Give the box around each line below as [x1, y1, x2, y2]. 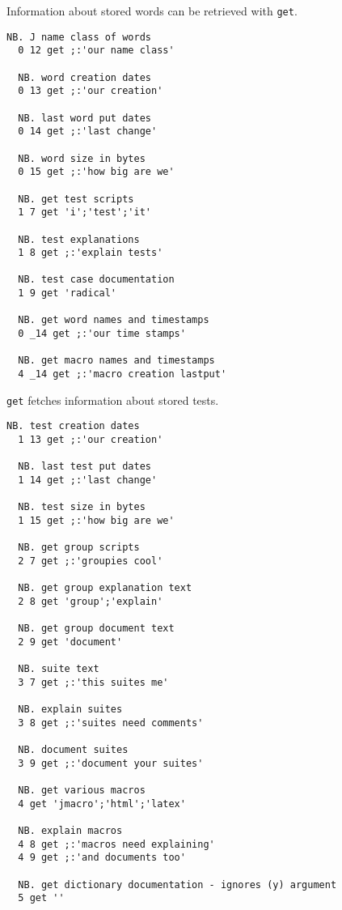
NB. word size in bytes [18, 152, 146, 164]
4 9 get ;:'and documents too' [18, 852, 186, 864]
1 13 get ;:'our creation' [18, 434, 163, 446]
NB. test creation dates [6, 420, 140, 432]
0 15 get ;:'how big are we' [18, 166, 175, 178]
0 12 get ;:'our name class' [18, 45, 175, 57]
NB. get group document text [18, 623, 175, 635]
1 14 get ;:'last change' [18, 474, 158, 486]
